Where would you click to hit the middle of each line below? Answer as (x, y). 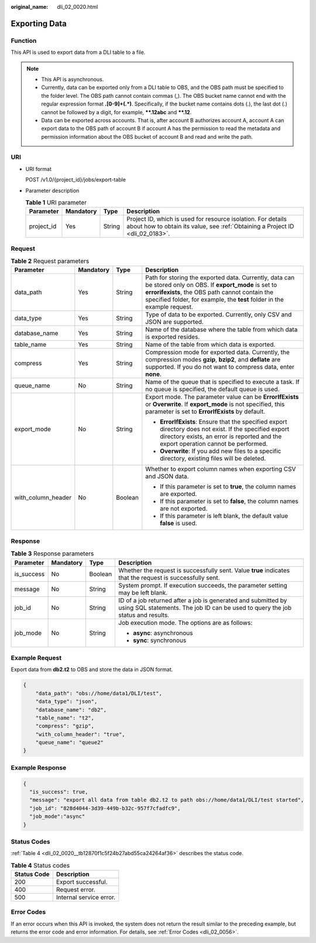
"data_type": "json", (66, 702)
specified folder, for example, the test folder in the (214, 300)
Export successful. (82, 882)
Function (24, 40)
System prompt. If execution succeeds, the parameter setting (203, 585)
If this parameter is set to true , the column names (228, 487)
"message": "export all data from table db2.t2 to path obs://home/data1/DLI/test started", (167, 800)
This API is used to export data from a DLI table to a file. (78, 52)
